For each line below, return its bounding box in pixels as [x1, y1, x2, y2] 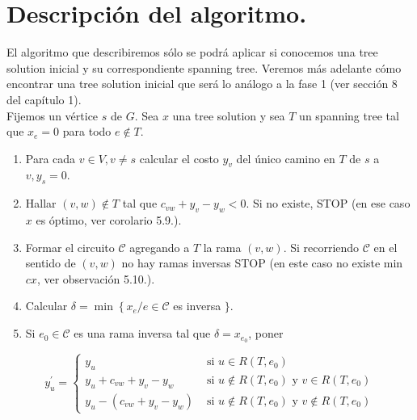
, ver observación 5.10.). [36, 270, 155, 287]
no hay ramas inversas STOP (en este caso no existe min [121, 254, 403, 271]
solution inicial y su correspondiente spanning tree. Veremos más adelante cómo [6, 59, 402, 76]
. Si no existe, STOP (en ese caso [246, 195, 411, 212]
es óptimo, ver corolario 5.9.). [36, 212, 182, 229]
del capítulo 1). [6, 90, 82, 107]
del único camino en [236, 149, 335, 166]
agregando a [129, 238, 190, 255]
